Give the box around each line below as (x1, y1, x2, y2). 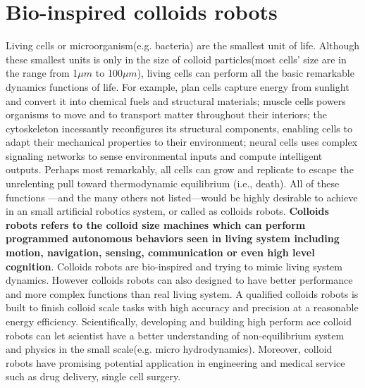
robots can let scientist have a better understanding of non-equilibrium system (6, 327, 345, 342)
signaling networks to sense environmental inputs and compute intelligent (6, 148, 323, 163)
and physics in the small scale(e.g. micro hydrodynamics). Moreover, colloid (6, 342, 333, 356)
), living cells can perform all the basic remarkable (137, 65, 354, 80)
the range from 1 (6, 65, 78, 80)
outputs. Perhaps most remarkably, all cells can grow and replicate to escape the (6, 162, 354, 177)
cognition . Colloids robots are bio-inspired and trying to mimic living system (6, 258, 342, 273)
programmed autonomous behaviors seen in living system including (6, 231, 340, 246)
